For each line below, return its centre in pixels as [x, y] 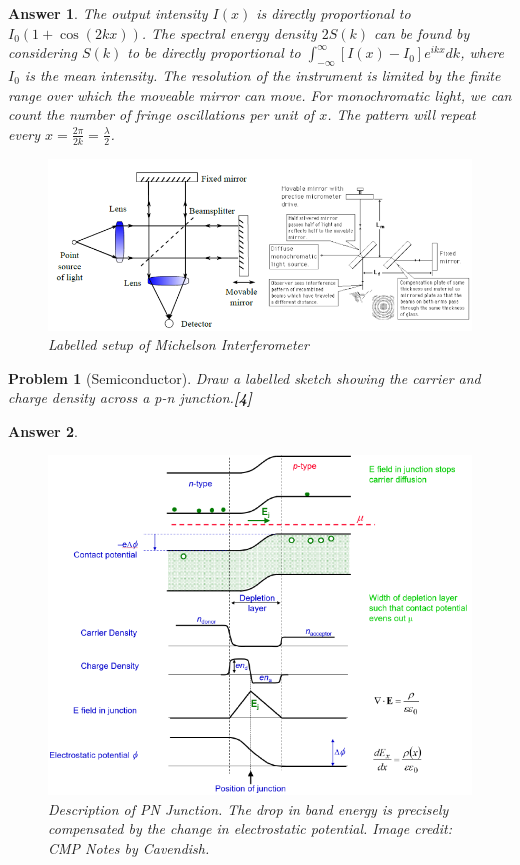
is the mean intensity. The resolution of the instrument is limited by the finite [262, 74]
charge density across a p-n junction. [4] [130, 397]
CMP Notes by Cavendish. [129, 847]
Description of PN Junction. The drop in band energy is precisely [248, 808]
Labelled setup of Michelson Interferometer [178, 344]
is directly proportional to [333, 13]
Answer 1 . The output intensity [108, 13]
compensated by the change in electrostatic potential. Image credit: [250, 828]
